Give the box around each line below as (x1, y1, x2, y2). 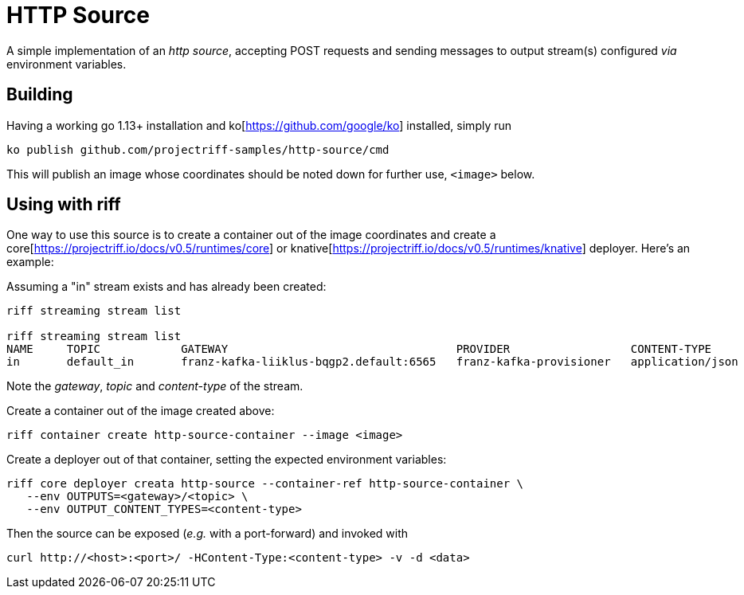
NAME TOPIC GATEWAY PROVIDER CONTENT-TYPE (6, 343, 712, 356)
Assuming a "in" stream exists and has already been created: (6, 280, 327, 294)
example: (6, 255, 54, 269)
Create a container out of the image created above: (6, 404, 275, 418)
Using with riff (6, 194, 121, 215)
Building (6, 84, 73, 105)
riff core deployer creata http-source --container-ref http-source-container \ (6, 477, 524, 491)
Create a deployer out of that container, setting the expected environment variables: (6, 452, 447, 467)
